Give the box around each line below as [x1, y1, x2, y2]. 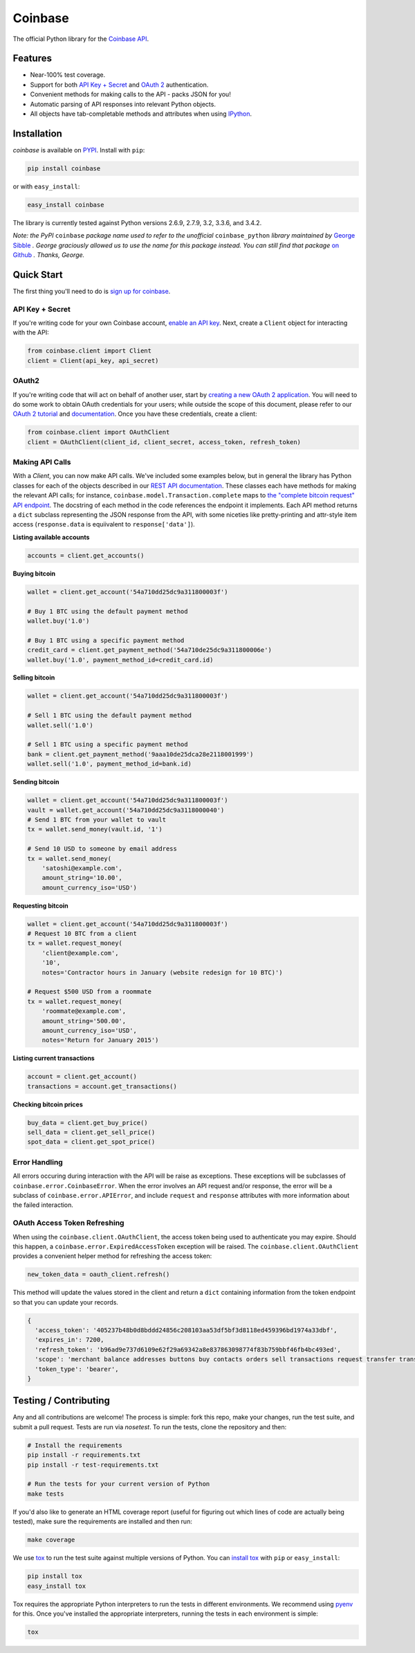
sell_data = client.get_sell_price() [27, 1129, 156, 1136]
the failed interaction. [12, 1201, 74, 1209]
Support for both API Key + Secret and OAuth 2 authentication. [30, 80, 209, 89]
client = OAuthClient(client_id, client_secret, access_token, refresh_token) [27, 438, 301, 446]
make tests [27, 1490, 64, 1498]
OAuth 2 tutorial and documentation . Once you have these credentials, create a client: [12, 409, 257, 418]
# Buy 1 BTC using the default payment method [27, 607, 188, 615]
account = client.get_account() [27, 1072, 138, 1081]
